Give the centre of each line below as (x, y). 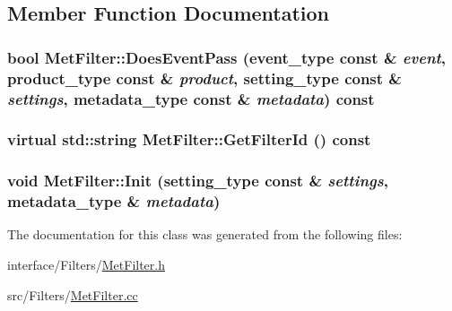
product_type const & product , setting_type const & (204, 78)
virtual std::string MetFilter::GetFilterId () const (189, 139)
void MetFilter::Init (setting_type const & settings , (198, 181)
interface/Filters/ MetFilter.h (87, 265)
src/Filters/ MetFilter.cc (73, 294)
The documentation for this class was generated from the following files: (205, 234)
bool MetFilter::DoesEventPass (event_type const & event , (227, 57)
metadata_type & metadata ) (114, 201)
